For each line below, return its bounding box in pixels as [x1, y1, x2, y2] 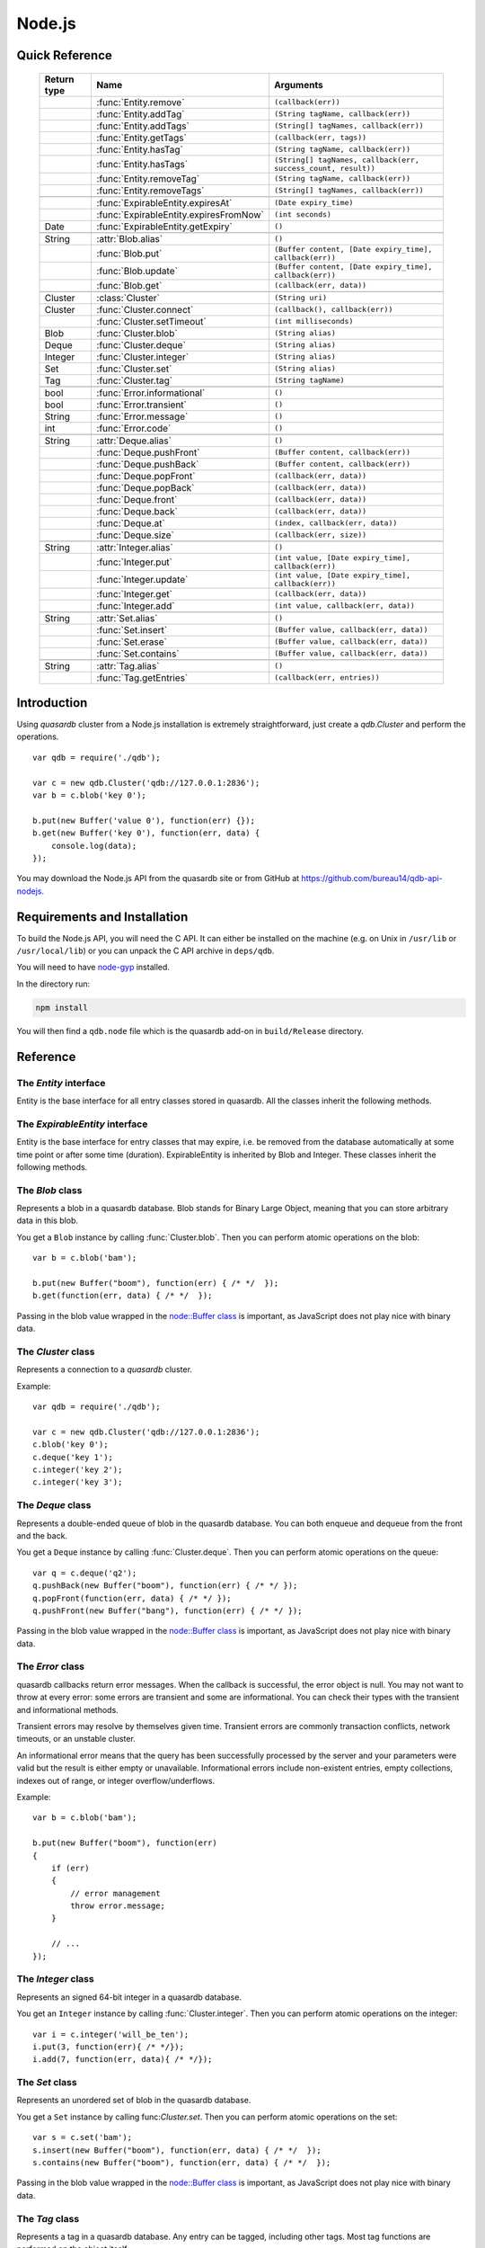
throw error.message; [70, 1901, 166, 1911]
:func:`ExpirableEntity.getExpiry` [96, 220, 233, 233]
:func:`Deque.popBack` [96, 481, 195, 494]
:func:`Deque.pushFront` [96, 446, 200, 459]
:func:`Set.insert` [96, 623, 168, 636]
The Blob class [16, 1183, 83, 1196]
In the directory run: [16, 978, 91, 989]
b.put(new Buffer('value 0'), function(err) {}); [32, 815, 256, 825]
